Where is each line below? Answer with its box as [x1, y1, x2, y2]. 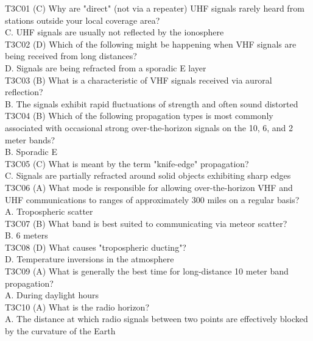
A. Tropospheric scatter [5, 205, 93, 218]
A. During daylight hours [5, 289, 99, 301]
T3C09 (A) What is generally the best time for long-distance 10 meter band [5, 265, 289, 278]
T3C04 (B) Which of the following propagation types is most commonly [5, 109, 273, 122]
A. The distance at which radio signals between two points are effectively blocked [5, 312, 308, 325]
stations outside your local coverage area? [5, 13, 160, 26]
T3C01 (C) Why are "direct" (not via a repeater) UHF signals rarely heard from [5, 2, 304, 14]
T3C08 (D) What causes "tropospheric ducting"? [5, 240, 186, 253]
